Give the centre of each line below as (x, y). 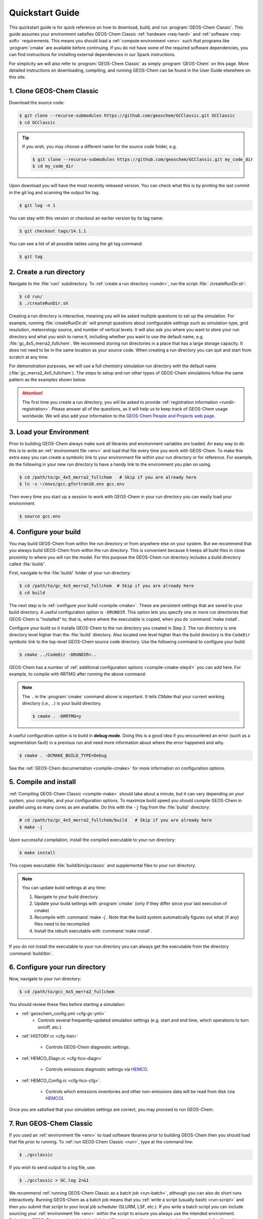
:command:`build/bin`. (31, 953)
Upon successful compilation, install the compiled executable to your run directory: (92, 840)
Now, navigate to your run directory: (45, 979)
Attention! (33, 393)
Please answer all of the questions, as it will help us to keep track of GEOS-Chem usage (140, 409)
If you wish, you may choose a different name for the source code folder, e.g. (100, 146)
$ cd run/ (31, 297)
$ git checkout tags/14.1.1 (53, 231)
